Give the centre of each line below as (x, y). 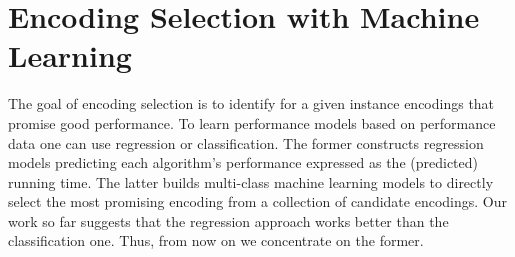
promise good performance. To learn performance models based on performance (252, 122)
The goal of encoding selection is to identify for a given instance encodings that (251, 103)
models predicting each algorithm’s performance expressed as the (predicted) (243, 162)
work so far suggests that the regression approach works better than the (228, 220)
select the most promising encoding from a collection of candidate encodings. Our (257, 201)
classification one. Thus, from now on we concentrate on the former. (216, 240)
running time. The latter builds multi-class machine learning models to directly (251, 181)
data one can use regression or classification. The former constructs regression (246, 142)
